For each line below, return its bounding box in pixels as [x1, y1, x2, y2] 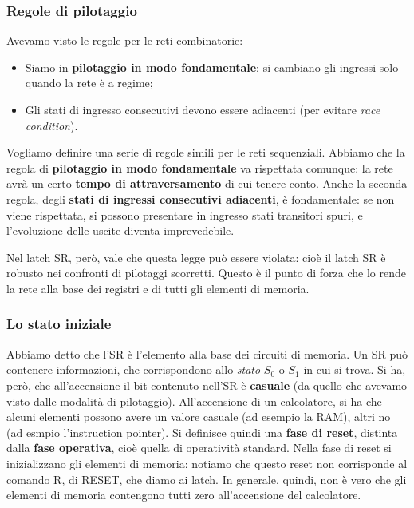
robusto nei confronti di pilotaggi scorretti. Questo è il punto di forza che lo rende [6, 264, 406, 281]
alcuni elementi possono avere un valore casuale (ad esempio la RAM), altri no [6, 408, 391, 425]
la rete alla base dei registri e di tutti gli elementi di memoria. [6, 280, 310, 296]
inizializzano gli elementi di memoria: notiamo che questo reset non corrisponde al [6, 454, 408, 471]
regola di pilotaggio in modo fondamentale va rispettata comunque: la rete [6, 159, 393, 176]
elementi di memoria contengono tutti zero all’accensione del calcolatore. [6, 486, 361, 503]
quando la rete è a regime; [25, 74, 153, 91]
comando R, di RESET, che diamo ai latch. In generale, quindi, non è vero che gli [6, 470, 407, 487]
